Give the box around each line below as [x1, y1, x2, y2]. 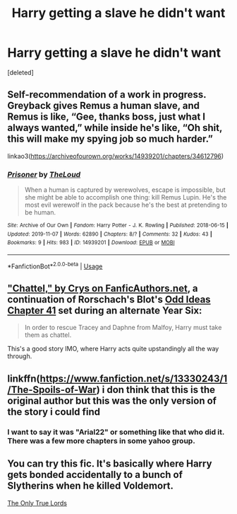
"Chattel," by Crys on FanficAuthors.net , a [7, 282, 198, 295]
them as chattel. [24, 331, 72, 339]
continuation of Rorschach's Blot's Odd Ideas [7, 294, 211, 306]
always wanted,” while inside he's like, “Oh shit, [7, 122, 223, 134]
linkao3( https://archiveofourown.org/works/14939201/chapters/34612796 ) [7, 152, 224, 160]
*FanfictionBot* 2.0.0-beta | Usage [7, 261, 103, 270]
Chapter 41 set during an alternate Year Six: [7, 304, 202, 316]
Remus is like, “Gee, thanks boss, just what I [7, 111, 206, 123]
